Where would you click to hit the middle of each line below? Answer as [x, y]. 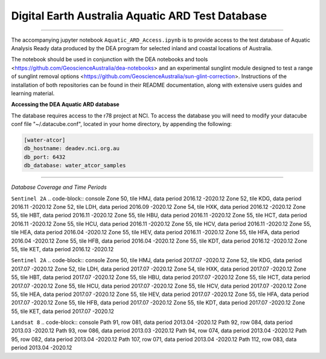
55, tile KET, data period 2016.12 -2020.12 [62, 249]
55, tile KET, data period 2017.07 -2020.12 [63, 311]
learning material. [33, 93]
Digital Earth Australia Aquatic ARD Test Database [139, 16]
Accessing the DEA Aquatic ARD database [66, 104]
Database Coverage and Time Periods [59, 187]
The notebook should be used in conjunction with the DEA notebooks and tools [110, 59]
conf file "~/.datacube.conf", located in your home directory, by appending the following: [122, 124]
